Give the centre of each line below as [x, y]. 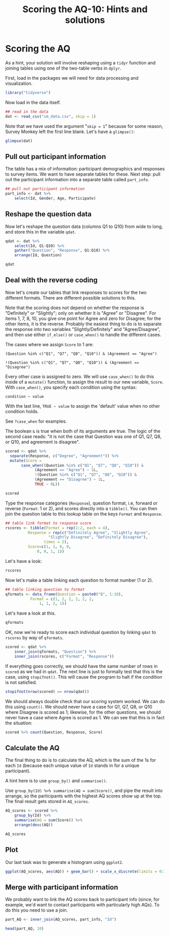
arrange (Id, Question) [38, 255]
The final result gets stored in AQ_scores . [47, 801]
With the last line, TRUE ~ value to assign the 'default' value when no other [83, 406]
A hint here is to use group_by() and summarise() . [56, 781]
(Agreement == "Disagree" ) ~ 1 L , [70, 480]
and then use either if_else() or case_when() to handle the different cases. [83, 335]
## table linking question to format [45, 589]
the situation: [19, 723]
